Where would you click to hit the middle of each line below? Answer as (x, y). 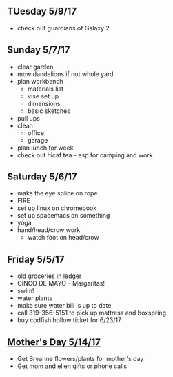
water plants (35, 298)
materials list (45, 89)
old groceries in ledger (49, 276)
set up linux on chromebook (57, 208)
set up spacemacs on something (63, 216)
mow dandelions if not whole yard (65, 74)
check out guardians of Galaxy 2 (63, 28)
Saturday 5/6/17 (42, 177)
